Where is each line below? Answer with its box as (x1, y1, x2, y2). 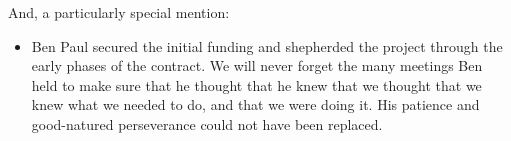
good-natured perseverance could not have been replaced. (31, 113, 383, 134)
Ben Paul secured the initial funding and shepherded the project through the (31, 35, 503, 56)
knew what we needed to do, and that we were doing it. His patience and (31, 94, 480, 115)
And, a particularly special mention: (8, 2, 230, 22)
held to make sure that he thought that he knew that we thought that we (31, 74, 482, 95)
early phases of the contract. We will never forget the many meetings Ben (31, 55, 483, 76)
